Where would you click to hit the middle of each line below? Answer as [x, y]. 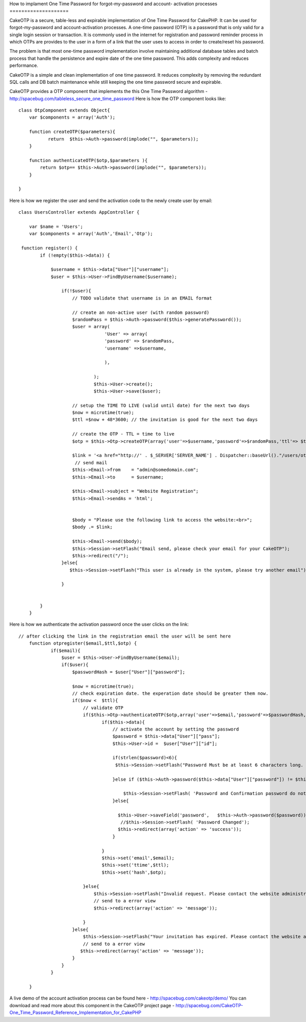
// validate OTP [103, 708]
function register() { [49, 248]
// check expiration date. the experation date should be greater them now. [170, 693]
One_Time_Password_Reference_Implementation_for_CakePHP [75, 1013]
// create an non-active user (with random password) [141, 312]
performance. [24, 65]
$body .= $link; [93, 527]
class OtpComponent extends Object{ [64, 110]
